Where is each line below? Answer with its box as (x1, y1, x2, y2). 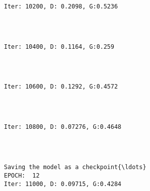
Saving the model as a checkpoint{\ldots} (4, 164, 147, 171)
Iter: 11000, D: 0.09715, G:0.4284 (4, 180, 122, 188)
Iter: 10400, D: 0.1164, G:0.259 (4, 43, 114, 50)
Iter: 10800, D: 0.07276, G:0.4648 (4, 123, 122, 131)
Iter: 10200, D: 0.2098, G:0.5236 (4, 2, 118, 10)
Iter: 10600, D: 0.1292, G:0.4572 (4, 83, 118, 91)
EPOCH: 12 (4, 172, 40, 179)
